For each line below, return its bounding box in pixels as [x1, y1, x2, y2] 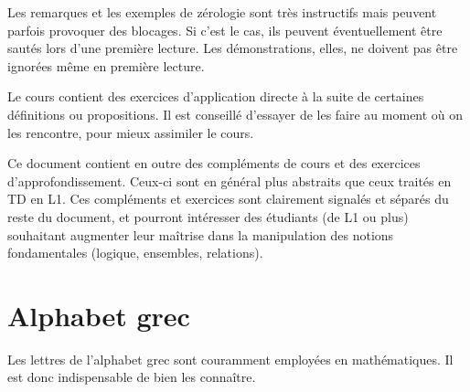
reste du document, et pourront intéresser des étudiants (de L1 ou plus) [7, 207, 409, 226]
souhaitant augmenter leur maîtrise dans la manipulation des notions [7, 225, 394, 244]
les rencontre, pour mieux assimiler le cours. [7, 122, 254, 142]
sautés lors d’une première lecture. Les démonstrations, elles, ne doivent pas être [7, 38, 458, 58]
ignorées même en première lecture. [7, 56, 205, 75]
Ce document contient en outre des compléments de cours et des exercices [7, 154, 421, 173]
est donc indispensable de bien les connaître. [7, 367, 256, 387]
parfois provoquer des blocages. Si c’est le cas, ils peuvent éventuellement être [7, 20, 443, 39]
